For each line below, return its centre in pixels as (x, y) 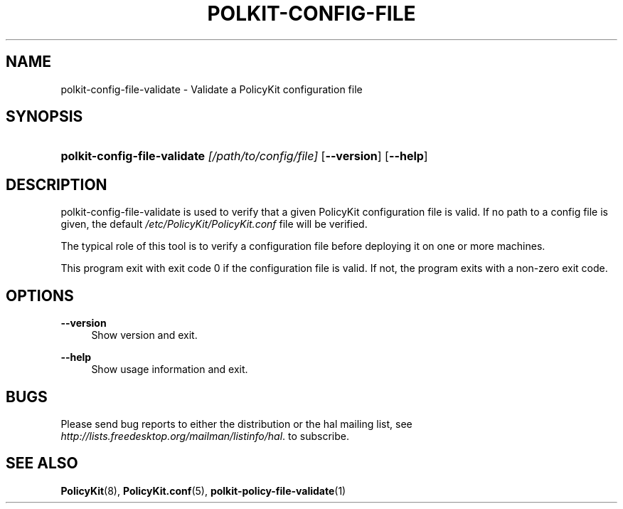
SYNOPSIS (44, 117)
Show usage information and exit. (170, 369)
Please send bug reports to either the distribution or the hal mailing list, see (236, 424)
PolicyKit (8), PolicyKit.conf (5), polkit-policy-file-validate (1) (203, 490)
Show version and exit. (144, 335)
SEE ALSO (42, 463)
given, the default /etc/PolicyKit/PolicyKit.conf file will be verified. (214, 224)
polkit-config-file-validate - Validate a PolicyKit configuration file (212, 89)
